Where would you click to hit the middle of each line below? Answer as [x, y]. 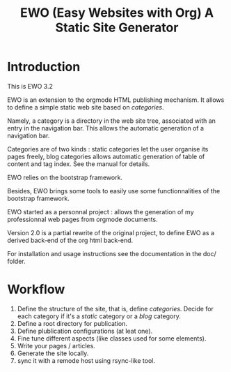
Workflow [36, 289]
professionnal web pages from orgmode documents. [82, 219]
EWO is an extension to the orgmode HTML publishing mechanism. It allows [116, 100]
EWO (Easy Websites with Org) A [117, 13]
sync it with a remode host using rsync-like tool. [86, 360]
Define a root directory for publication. [72, 323]
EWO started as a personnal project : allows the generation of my [101, 211]
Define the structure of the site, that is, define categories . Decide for [115, 308]
